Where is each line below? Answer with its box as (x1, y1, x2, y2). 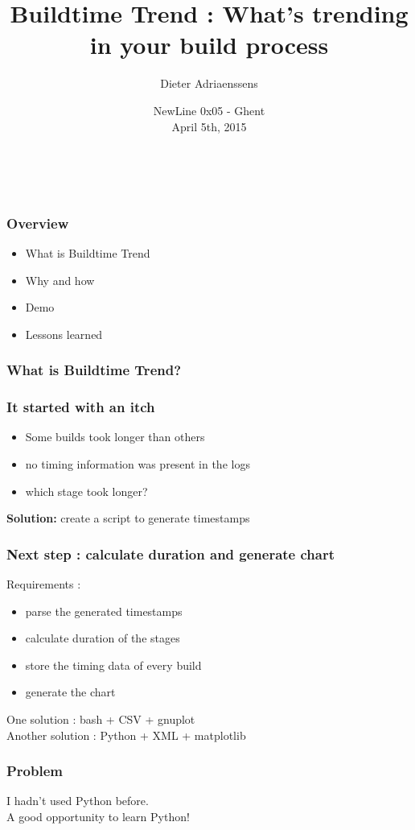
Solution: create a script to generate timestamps (6, 510, 250, 526)
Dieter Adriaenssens (160, 75, 258, 92)
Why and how (25, 271, 95, 288)
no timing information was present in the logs (25, 455, 250, 472)
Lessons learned (25, 325, 103, 342)
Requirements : (6, 575, 81, 592)
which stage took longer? (25, 482, 148, 499)
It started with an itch (6, 397, 155, 417)
